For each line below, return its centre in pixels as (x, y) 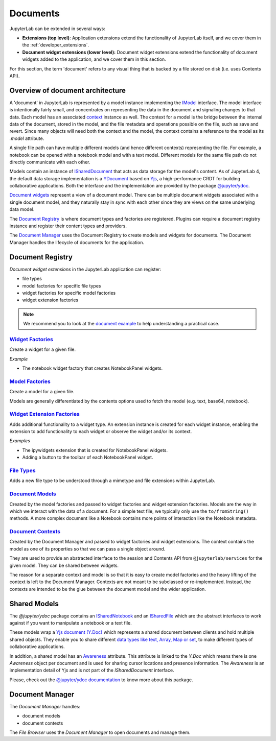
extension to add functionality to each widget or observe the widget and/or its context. (101, 432)
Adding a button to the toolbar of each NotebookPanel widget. (88, 458)
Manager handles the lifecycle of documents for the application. (77, 242)
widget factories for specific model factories (69, 293)
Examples (20, 441)
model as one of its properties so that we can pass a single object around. (87, 548)
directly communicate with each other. (50, 162)
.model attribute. (27, 138)
